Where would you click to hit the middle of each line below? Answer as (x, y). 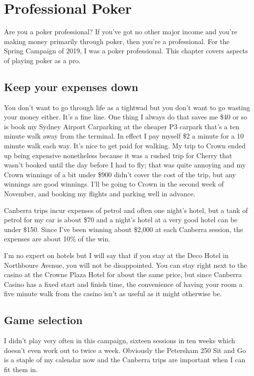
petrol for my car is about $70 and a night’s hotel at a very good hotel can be (121, 220)
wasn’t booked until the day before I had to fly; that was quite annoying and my (125, 165)
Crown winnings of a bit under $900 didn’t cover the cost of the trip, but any (120, 174)
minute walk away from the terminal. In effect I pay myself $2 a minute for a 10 (124, 136)
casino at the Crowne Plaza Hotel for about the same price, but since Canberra (123, 274)
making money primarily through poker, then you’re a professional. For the (117, 41)
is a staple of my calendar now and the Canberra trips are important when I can (125, 360)
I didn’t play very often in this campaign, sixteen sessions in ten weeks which (120, 341)
